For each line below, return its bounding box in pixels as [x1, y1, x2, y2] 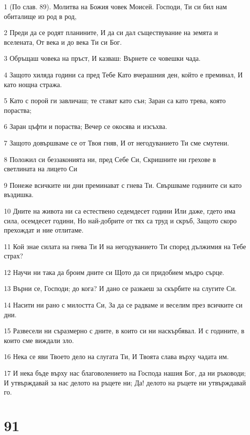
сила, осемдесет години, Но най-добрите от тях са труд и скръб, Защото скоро [4, 215, 237, 225]
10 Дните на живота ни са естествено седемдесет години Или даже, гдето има [4, 205, 236, 216]
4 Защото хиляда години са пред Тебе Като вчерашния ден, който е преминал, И [4, 69, 243, 79]
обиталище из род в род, [4, 11, 77, 21]
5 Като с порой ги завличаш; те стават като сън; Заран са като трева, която [4, 95, 226, 106]
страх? [4, 251, 23, 261]
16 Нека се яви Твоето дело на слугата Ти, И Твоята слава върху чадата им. [4, 351, 229, 362]
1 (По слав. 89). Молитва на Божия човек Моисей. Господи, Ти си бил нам [4, 1, 227, 11]
